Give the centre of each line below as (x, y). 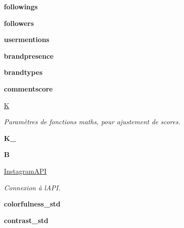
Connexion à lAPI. (32, 187)
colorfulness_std (32, 204)
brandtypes (23, 72)
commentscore (28, 88)
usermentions (27, 39)
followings (21, 6)
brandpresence (29, 56)
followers (19, 23)
